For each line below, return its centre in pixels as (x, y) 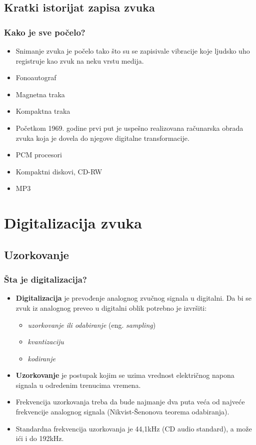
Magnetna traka (40, 94)
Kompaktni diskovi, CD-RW (59, 171)
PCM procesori (39, 155)
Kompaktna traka (43, 111)
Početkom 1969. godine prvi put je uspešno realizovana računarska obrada (129, 128)
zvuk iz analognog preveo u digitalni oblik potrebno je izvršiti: (111, 307)
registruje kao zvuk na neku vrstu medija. (80, 60)
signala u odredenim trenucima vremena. (78, 385)
